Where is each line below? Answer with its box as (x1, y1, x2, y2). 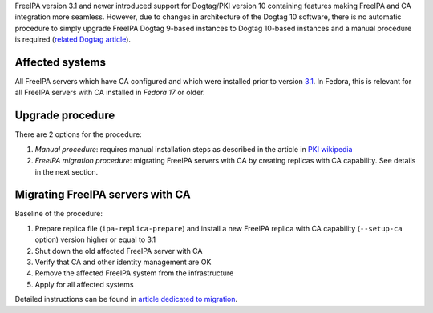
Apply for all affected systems (34, 279, 134, 289)
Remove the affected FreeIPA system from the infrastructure (34, 268, 234, 278)
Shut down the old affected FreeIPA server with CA (34, 246, 203, 255)
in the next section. (34, 167, 99, 176)
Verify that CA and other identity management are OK (34, 257, 212, 267)
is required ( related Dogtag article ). (14, 34, 132, 44)
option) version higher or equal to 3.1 (34, 235, 156, 244)
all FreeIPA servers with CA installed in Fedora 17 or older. (14, 88, 205, 98)
